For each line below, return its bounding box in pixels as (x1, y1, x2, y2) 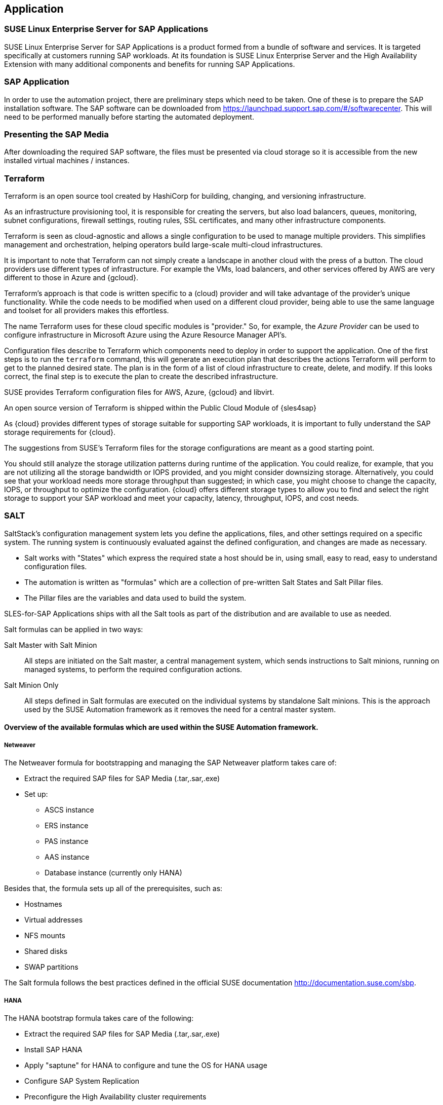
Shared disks (24, 947, 68, 956)
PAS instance (45, 837, 89, 846)
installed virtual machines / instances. (4, 156, 130, 165)
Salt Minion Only (4, 680, 59, 689)
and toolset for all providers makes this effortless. (4, 306, 169, 315)
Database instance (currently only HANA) (45, 868, 182, 877)
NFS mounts (24, 931, 65, 940)
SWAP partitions (24, 963, 78, 972)
